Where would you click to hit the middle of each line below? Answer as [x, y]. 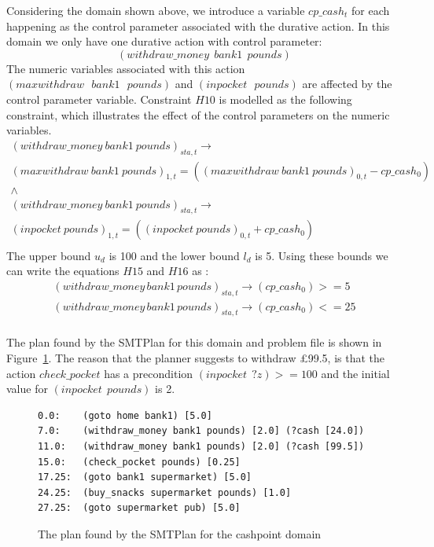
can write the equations [63, 271]
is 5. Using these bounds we [322, 255]
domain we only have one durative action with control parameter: [164, 41]
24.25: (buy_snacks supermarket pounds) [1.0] [165, 492]
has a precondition [149, 373]
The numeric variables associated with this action [126, 68]
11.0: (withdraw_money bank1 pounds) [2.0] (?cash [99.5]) [201, 446]
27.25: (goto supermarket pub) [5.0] [139, 508]
